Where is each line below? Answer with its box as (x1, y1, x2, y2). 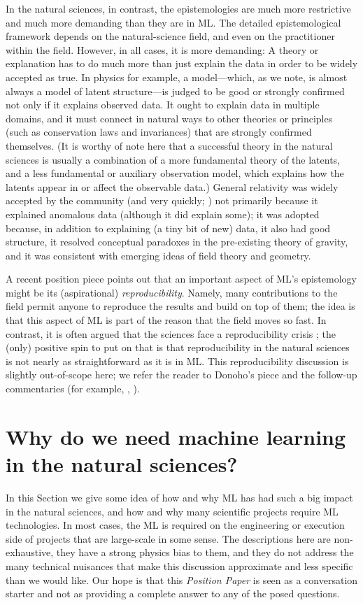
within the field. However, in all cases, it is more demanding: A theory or (6, 42, 319, 57)
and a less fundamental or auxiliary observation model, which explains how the (6, 166, 344, 180)
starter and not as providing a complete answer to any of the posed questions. (6, 586, 340, 601)
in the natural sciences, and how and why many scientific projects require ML (6, 504, 339, 518)
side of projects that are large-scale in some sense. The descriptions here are (6, 531, 331, 546)
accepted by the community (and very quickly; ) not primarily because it (6, 193, 318, 208)
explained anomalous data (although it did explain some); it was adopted (6, 206, 320, 221)
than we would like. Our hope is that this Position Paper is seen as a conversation (6, 572, 358, 587)
